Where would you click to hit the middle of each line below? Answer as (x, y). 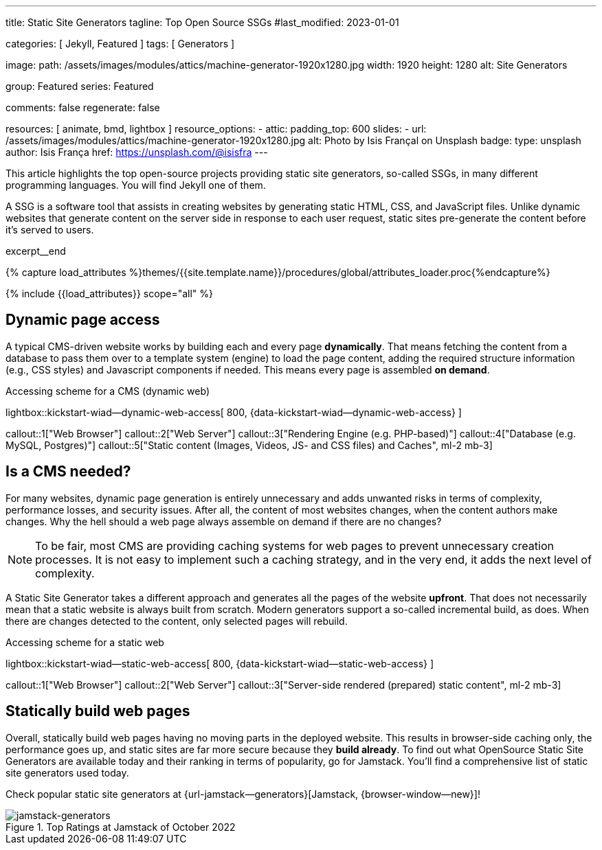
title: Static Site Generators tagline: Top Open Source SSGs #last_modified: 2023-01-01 (202, 22)
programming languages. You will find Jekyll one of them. (136, 185)
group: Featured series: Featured (80, 86)
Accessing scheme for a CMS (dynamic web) (108, 391)
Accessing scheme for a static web (85, 642)
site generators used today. (67, 772)
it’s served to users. (50, 230)
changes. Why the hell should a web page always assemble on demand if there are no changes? (224, 521)
